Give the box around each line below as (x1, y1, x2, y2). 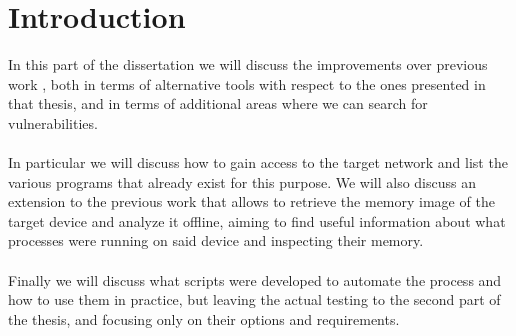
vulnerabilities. (8, 112, 98, 133)
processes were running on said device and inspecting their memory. (8, 230, 424, 251)
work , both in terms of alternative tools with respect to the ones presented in (8, 73, 486, 94)
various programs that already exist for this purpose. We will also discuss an (8, 171, 476, 192)
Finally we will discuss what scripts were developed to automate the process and (8, 269, 502, 290)
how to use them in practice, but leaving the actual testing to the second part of (8, 289, 501, 310)
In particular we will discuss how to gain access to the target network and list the (8, 152, 508, 173)
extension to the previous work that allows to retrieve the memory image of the (8, 191, 495, 212)
